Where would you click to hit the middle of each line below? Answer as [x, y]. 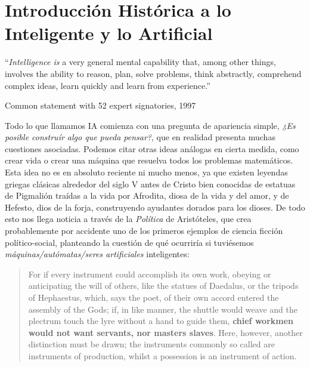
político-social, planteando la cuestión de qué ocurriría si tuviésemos [129, 242]
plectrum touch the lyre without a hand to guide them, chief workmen [161, 321]
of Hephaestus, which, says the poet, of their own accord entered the [154, 297]
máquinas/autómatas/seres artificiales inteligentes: [97, 254]
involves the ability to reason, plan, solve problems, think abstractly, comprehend [153, 73]
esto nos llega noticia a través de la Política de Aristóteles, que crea [128, 219]
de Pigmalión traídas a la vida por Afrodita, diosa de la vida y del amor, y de [147, 195]
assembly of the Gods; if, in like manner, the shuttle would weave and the [163, 309]
